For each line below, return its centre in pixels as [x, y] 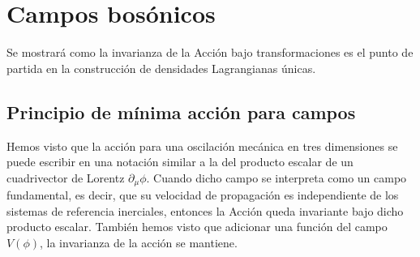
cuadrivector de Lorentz [66, 177]
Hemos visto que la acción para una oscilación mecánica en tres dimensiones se [202, 146]
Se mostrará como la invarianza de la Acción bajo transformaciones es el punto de [210, 52]
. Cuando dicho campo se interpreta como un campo [276, 177]
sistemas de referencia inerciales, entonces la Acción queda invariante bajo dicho [205, 210]
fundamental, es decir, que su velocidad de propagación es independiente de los [203, 195]
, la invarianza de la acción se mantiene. [139, 242]
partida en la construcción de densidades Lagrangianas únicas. [161, 68]
